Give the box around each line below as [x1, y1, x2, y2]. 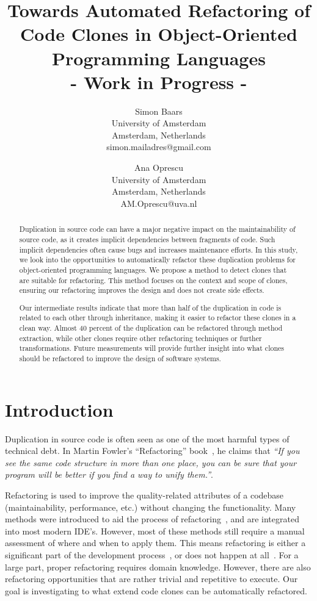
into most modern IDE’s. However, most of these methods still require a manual [5, 524, 305, 537]
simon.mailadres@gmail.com [106, 140, 211, 153]
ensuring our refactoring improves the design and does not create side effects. [19, 285, 264, 295]
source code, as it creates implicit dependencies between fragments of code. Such [19, 234, 275, 244]
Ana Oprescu [134, 161, 183, 174]
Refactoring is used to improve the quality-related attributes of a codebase [5, 488, 284, 501]
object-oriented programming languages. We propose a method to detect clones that [19, 264, 287, 275]
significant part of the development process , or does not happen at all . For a [5, 548, 299, 561]
